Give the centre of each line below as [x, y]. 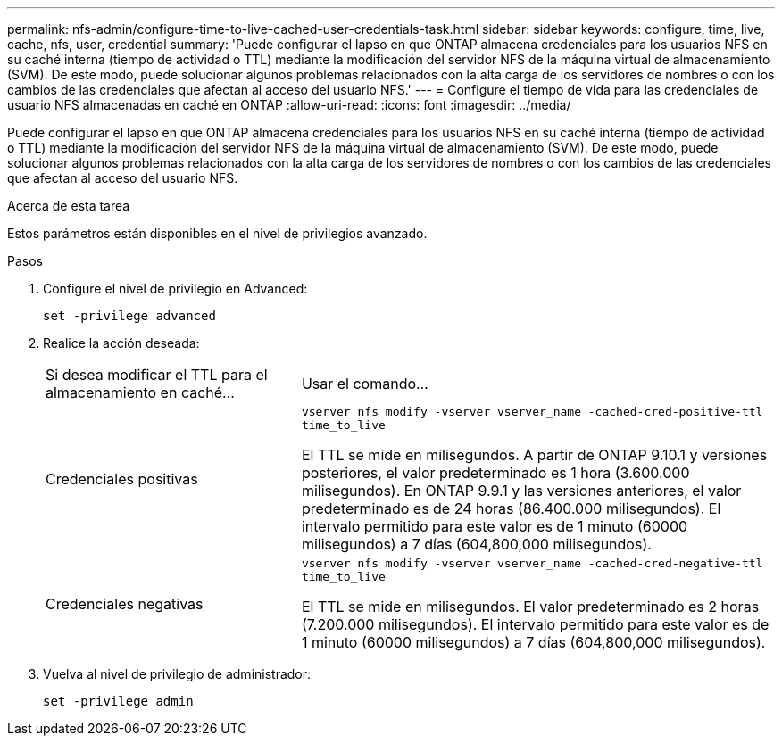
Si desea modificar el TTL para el [157, 375]
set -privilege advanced [129, 316]
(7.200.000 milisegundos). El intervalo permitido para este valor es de [535, 624]
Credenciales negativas [125, 604]
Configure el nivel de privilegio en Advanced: [175, 289]
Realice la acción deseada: [121, 343]
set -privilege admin [118, 701]
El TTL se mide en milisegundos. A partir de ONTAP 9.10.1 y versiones [534, 455]
